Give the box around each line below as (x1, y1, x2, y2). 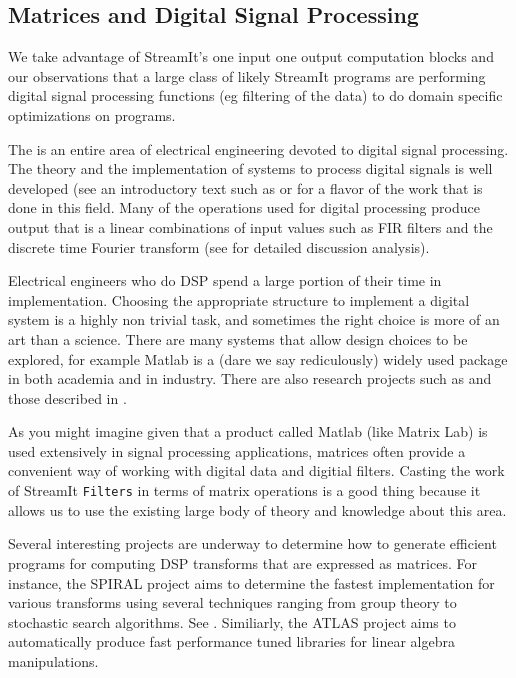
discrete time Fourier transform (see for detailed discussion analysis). (8, 236, 430, 257)
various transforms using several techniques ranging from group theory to (8, 592, 457, 613)
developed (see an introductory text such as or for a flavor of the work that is (8, 177, 483, 198)
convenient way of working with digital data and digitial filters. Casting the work (8, 460, 505, 481)
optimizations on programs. (8, 104, 176, 125)
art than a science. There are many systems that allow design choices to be (8, 328, 468, 349)
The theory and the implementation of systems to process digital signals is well (8, 158, 493, 179)
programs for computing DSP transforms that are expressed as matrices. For (8, 552, 477, 573)
